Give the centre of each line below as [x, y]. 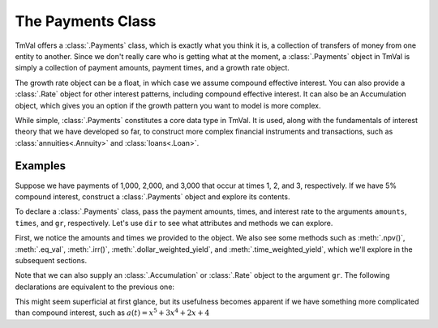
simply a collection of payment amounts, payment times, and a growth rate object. [152, 68]
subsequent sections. [51, 260]
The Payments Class [86, 21]
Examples [41, 166]
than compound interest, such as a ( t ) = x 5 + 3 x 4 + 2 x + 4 [112, 312]
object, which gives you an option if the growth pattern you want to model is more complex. [168, 105]
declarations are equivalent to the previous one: [94, 287]
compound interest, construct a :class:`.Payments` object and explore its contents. [152, 196]
